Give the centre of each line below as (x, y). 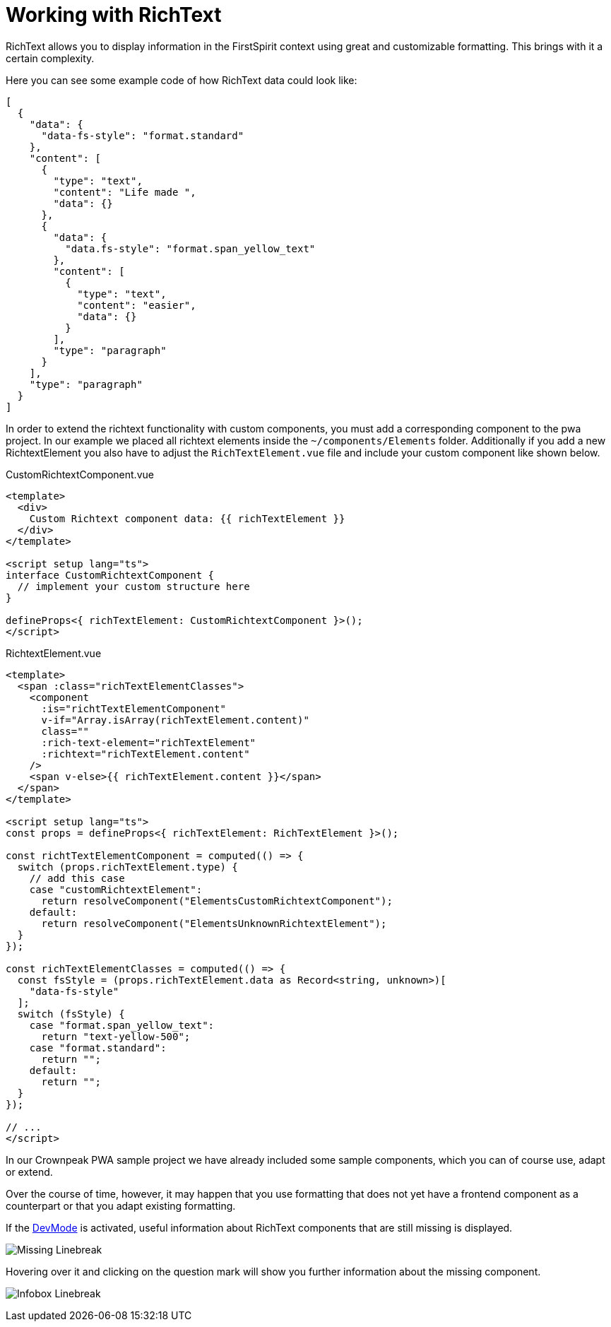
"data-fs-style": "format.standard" (143, 135)
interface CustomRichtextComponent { (110, 575)
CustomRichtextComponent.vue (80, 474)
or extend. (29, 1172)
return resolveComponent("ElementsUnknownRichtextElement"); (214, 923)
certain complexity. (50, 58)
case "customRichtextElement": (116, 889)
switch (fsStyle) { (71, 1014)
